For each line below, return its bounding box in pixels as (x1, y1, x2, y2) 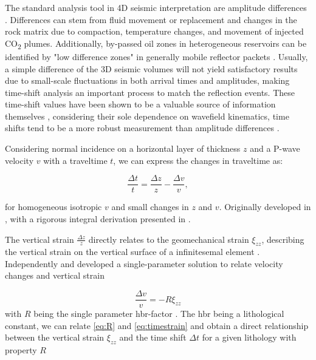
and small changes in (111, 200, 189, 213)
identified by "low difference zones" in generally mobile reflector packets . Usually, (5, 50, 308, 63)
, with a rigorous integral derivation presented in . (5, 212, 191, 225)
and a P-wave (250, 142, 300, 155)
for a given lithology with (202, 331, 297, 344)
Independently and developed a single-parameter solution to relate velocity (5, 257, 283, 270)
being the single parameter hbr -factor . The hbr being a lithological (33, 307, 284, 320)
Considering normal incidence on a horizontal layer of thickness (5, 142, 241, 155)
